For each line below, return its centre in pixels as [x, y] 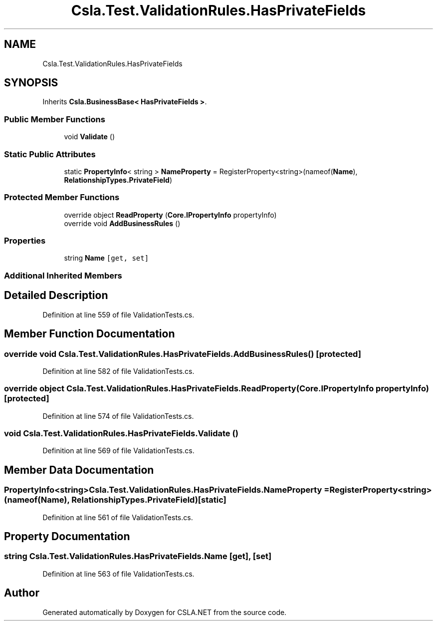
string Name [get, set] [107, 258]
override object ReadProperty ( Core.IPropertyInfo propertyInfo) [170, 215]
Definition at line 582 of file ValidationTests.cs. [118, 371]
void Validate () [90, 137]
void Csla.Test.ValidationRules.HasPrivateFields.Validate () [121, 433]
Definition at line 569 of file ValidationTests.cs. [118, 451]
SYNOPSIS [31, 83]
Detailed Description [56, 296]
